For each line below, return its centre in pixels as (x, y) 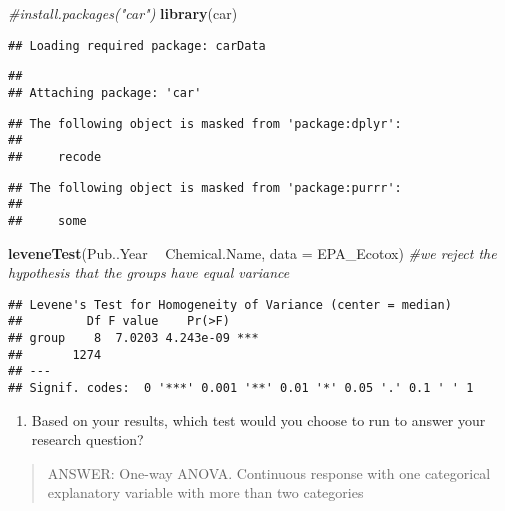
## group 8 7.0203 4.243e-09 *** (133, 338)
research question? (87, 439)
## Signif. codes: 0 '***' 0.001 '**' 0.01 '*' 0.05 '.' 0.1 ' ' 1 (241, 387)
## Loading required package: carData (137, 45)
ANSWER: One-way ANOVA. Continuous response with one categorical (269, 472)
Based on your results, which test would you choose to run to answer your (258, 419)
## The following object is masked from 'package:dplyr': (205, 123)
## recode (55, 156)
